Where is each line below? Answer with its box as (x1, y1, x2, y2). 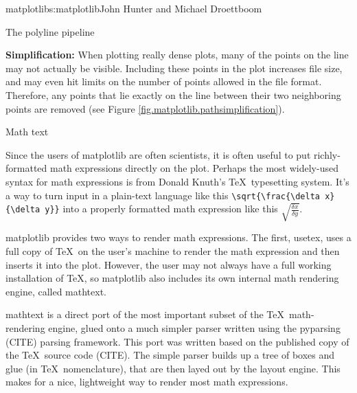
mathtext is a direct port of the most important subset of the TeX (5, 307, 285, 322)
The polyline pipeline (5, 24, 95, 38)
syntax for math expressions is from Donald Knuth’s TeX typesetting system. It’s (5, 174, 349, 188)
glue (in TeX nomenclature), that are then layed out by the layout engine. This (5, 361, 341, 375)
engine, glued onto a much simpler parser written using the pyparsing (48, 321, 341, 335)
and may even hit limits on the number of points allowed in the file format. (5, 74, 322, 89)
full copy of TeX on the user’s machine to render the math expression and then (5, 244, 340, 258)
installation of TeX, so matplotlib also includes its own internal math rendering (5, 271, 339, 285)
